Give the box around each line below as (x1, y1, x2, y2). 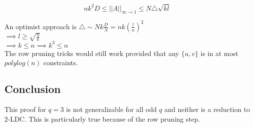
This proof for (4, 104, 46, 114)
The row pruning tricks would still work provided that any (4, 48, 179, 58)
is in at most (200, 48, 238, 58)
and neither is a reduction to (164, 104, 250, 114)
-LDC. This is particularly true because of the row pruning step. (8, 113, 200, 124)
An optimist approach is (4, 21, 77, 31)
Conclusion (4, 81, 61, 96)
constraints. (43, 57, 78, 68)
